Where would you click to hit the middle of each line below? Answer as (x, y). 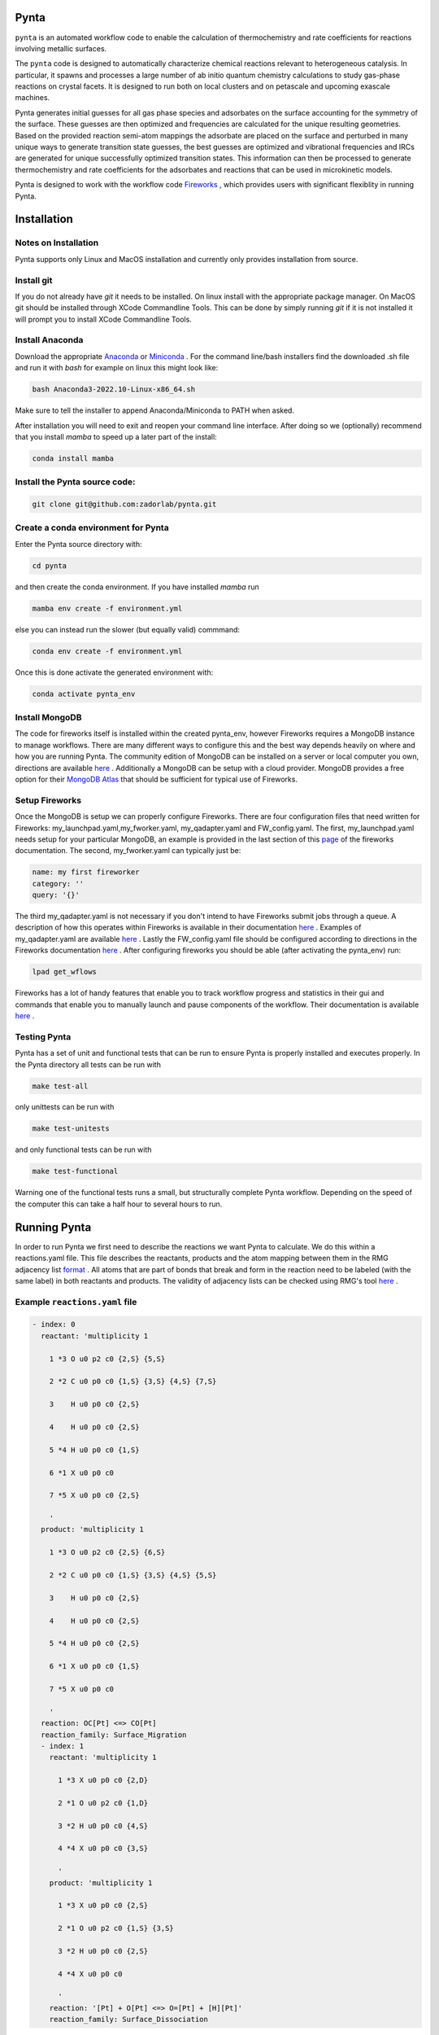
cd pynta (50, 565)
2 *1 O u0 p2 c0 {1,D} (103, 1803)
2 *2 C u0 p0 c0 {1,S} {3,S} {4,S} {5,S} (133, 1575)
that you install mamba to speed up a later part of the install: (116, 436)
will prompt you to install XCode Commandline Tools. (104, 319)
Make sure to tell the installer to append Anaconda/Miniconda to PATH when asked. (154, 410)
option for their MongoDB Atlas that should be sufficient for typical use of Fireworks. (156, 779)
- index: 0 (54, 1324)
